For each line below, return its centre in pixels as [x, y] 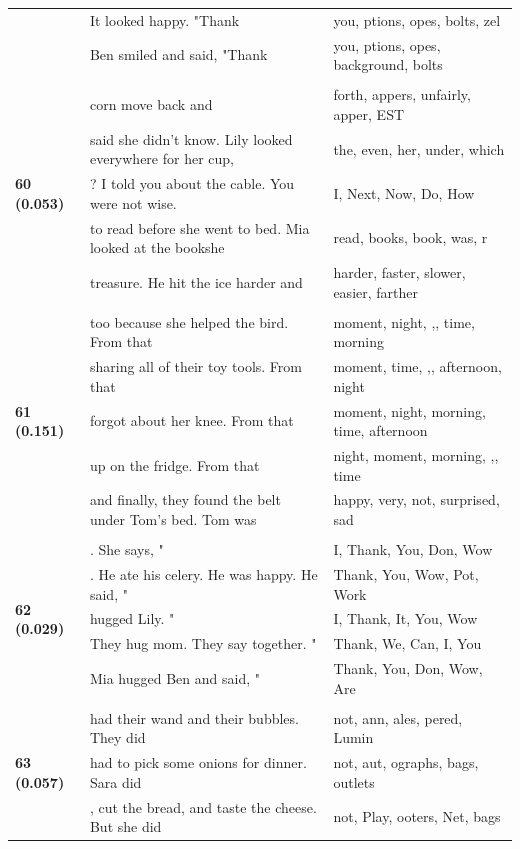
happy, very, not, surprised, [416, 499]
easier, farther [375, 291]
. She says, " [126, 549]
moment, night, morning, [409, 410]
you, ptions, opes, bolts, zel [417, 19]
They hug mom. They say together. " [203, 643]
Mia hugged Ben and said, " [174, 677]
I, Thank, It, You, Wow [405, 618]
